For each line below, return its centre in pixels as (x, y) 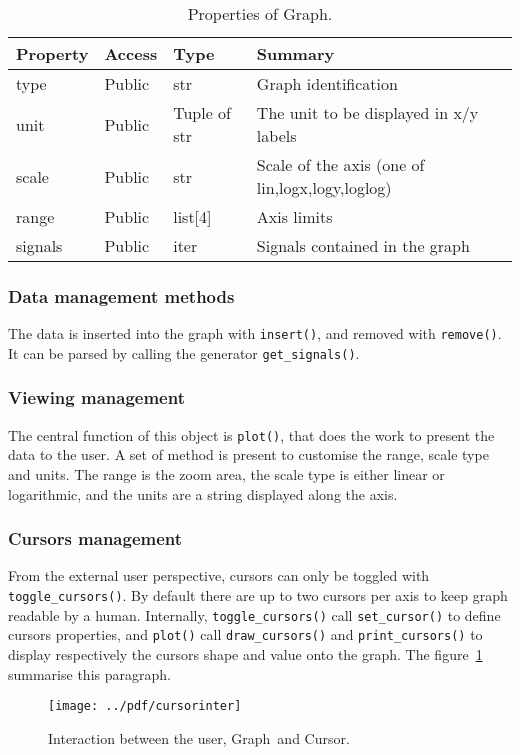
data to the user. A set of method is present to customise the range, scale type (248, 454)
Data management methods (121, 295)
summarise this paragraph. (89, 673)
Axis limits (294, 216)
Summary (295, 53)
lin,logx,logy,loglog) (324, 187)
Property (52, 53)
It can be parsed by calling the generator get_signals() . (184, 352)
